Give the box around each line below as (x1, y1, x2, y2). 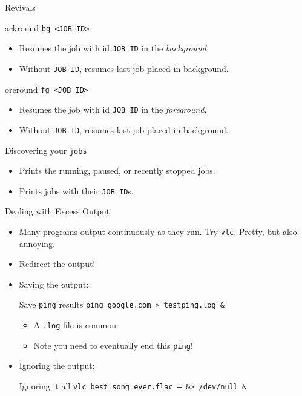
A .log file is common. (33, 318, 119, 331)
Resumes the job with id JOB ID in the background (19, 42, 206, 54)
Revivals (5, 1, 36, 13)
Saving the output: (19, 277, 89, 290)
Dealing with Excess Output (5, 205, 110, 217)
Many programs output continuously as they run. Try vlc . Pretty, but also (19, 225, 297, 238)
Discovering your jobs (5, 144, 87, 156)
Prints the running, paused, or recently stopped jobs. (19, 164, 215, 177)
